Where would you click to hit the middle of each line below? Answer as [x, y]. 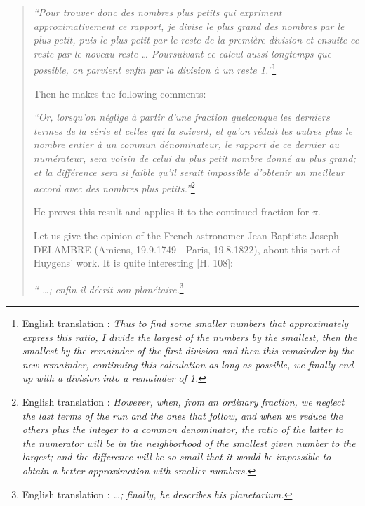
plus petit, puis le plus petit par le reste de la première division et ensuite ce [196, 40]
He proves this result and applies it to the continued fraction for [171, 212]
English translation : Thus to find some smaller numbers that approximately [185, 323]
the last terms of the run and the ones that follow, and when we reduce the [182, 415]
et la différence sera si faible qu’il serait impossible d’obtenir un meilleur [189, 172]
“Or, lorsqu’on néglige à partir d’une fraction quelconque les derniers [181, 117]
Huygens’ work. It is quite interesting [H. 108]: [133, 263]
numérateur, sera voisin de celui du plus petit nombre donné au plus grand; [194, 158]
